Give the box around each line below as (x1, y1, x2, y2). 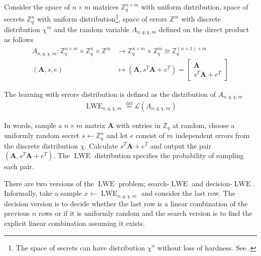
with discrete (181, 14, 221, 24)
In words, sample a (4, 119, 62, 130)
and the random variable (54, 24, 129, 34)
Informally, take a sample (4, 188, 82, 198)
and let (106, 130, 128, 141)
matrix (84, 119, 105, 130)
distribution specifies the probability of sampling (94, 150, 244, 161)
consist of (136, 130, 165, 141)
